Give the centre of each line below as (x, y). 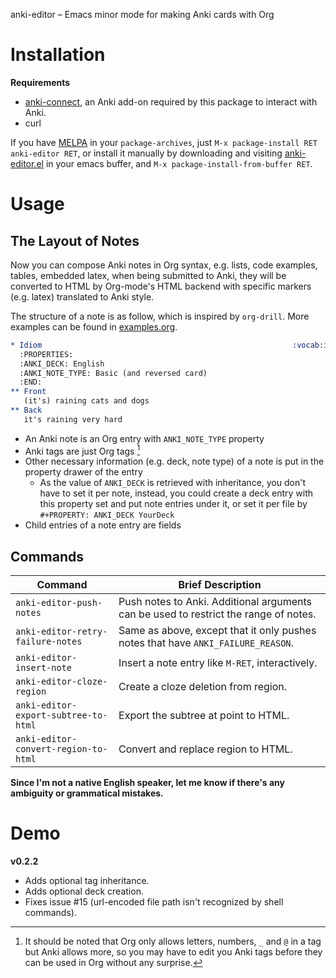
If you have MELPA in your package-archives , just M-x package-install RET (164, 142)
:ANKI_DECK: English (62, 364)
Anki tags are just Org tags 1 (82, 450)
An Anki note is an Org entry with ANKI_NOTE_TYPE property (144, 438)
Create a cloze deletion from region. (203, 687)
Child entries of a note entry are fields (103, 525)
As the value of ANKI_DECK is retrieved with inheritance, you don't (172, 483)
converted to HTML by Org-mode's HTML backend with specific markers (161, 286)
